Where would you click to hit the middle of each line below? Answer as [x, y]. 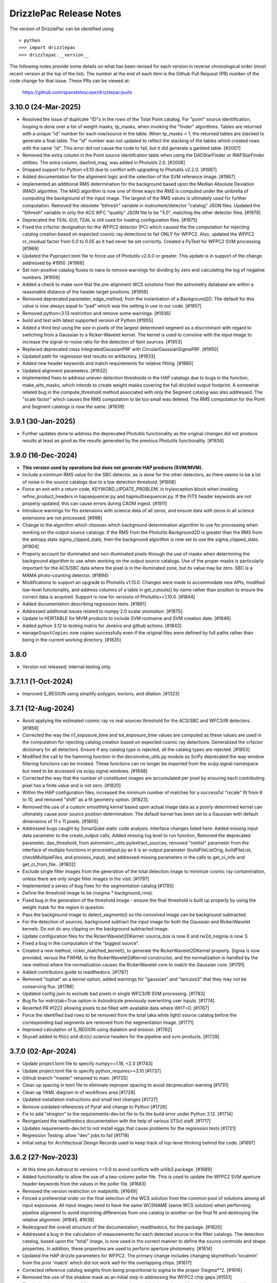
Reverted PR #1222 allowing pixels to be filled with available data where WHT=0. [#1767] [116, 1008]
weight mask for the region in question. [64, 907]
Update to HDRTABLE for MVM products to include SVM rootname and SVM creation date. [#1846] [126, 618]
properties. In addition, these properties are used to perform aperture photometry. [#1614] [117, 1248]
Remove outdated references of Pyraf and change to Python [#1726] [95, 1106]
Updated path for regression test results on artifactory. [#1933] [89, 356]
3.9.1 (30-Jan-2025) [43, 421]
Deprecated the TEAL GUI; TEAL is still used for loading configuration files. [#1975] [110, 220]
